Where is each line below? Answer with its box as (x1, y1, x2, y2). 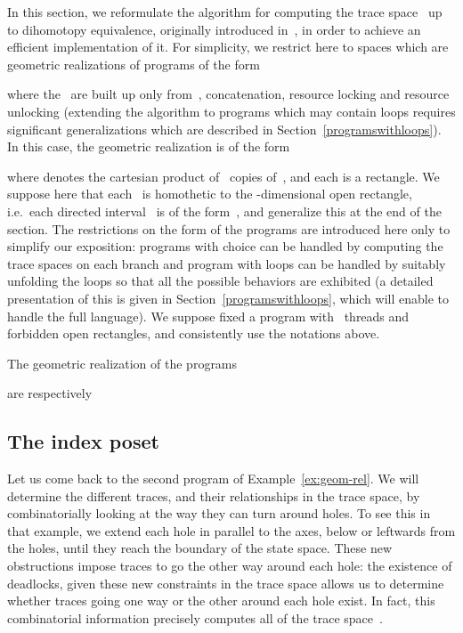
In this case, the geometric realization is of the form (7, 137, 290, 156)
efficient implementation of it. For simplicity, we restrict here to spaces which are (7, 37, 449, 56)
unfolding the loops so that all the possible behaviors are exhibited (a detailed (7, 272, 434, 290)
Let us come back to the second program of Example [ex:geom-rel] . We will (7, 469, 419, 488)
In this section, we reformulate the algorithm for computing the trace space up (7, 3, 443, 20)
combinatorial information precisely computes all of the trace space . (7, 608, 383, 627)
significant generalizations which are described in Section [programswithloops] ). (7, 119, 442, 138)
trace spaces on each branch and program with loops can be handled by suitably (7, 254, 446, 272)
